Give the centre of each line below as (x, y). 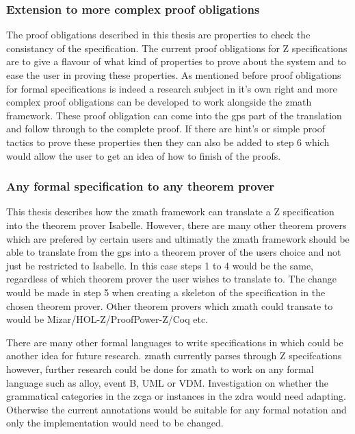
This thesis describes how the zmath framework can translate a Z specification (170, 212)
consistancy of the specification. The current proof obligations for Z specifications (177, 48)
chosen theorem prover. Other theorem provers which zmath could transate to (170, 305)
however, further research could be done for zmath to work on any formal (160, 369)
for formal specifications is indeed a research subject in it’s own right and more (172, 88)
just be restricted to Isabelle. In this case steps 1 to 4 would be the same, (160, 265)
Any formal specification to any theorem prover (141, 186)
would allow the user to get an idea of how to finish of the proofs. (144, 155)
